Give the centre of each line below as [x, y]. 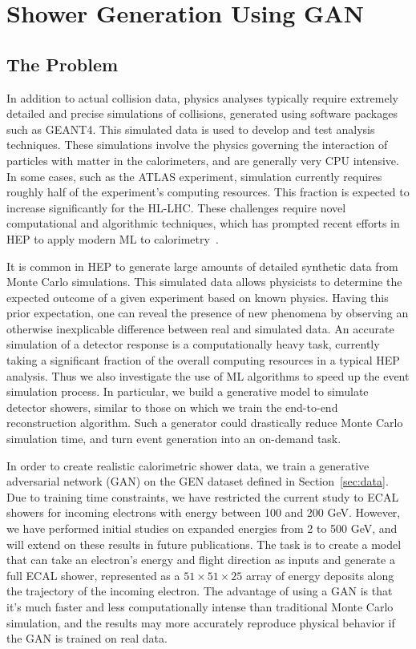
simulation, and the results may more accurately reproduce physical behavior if [201, 622]
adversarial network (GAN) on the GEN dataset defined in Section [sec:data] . [198, 481]
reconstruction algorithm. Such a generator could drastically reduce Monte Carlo [205, 423]
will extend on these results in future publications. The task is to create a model [204, 544]
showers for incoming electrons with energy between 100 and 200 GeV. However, [204, 512]
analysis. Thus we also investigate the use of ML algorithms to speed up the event [208, 375]
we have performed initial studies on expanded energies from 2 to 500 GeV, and [202, 528]
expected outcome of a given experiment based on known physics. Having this [198, 297]
